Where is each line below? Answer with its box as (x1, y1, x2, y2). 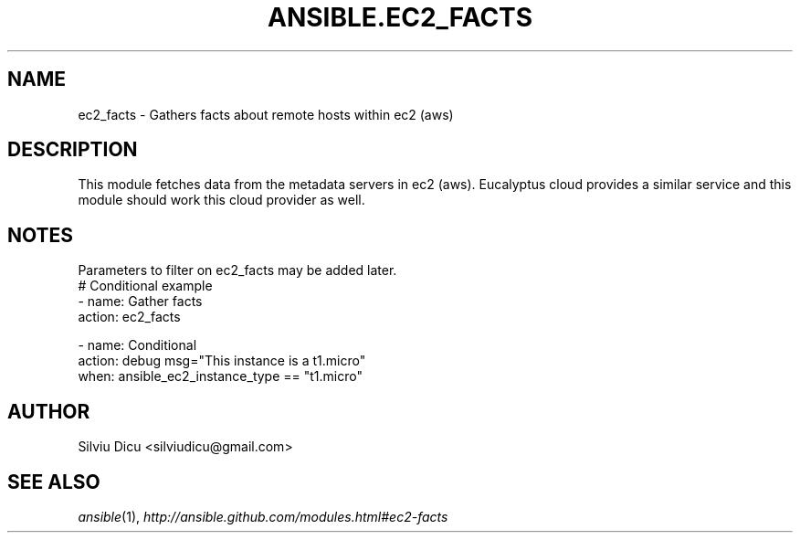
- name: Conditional (78, 337, 197, 354)
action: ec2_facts (78, 309, 181, 325)
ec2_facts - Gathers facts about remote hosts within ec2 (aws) (78, 106, 454, 122)
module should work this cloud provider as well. (78, 192, 365, 208)
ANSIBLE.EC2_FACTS (268, 2, 532, 33)
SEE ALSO (7, 470, 100, 493)
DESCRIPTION (7, 138, 138, 162)
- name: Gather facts (78, 293, 203, 310)
